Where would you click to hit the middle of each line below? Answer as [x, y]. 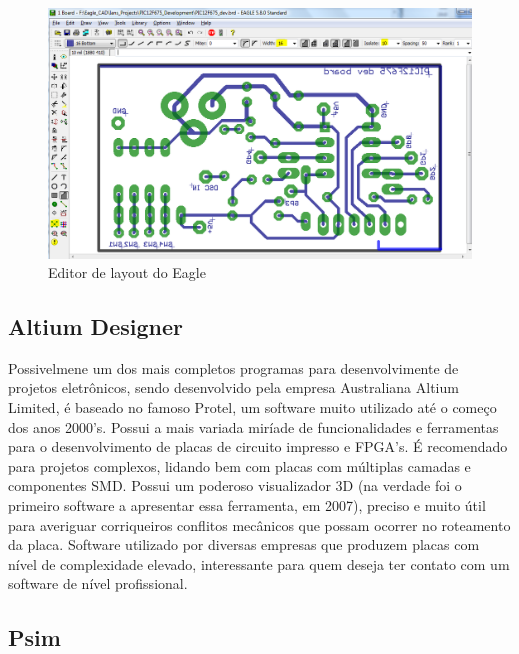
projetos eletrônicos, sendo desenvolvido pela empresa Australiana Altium [233, 387]
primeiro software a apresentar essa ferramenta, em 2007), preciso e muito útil [247, 505]
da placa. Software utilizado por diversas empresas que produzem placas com [244, 544]
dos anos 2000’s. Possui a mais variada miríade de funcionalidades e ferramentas [253, 426]
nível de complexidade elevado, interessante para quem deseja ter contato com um [259, 563]
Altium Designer [95, 326]
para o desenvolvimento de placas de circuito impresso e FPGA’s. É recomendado [258, 446]
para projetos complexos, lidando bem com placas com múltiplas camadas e [239, 465]
